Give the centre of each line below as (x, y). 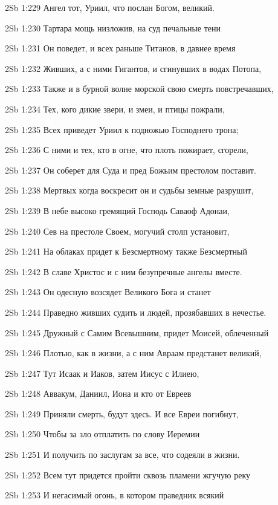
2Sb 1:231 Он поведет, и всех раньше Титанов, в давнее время (120, 48)
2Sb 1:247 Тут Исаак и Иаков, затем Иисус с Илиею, (102, 373)
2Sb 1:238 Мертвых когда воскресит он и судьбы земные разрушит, (129, 190)
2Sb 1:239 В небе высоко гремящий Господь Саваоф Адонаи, (117, 210)
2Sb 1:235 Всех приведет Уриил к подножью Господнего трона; (122, 129)
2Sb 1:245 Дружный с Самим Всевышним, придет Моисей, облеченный (137, 332)
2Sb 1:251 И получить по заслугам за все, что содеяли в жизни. (122, 454)
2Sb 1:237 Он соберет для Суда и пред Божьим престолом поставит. (131, 170)
